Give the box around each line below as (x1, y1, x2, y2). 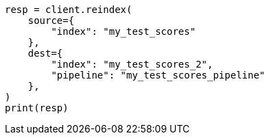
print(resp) (5, 102, 69, 113)
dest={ (27, 48, 63, 59)
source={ (27, 15, 75, 26)
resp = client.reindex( (5, 4, 132, 15)
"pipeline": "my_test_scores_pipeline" (51, 70, 266, 81)
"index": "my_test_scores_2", (51, 59, 213, 70)
